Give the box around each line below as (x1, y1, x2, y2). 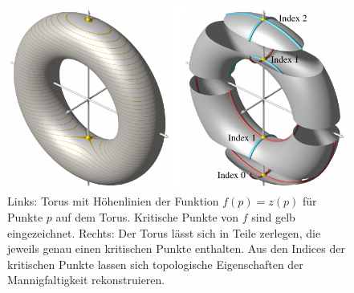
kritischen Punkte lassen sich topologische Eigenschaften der (7, 255, 303, 272)
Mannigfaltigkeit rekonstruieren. (7, 271, 165, 288)
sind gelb (251, 208, 295, 225)
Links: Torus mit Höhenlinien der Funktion (7, 193, 219, 210)
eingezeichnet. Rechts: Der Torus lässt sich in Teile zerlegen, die (7, 224, 321, 241)
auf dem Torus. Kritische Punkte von (55, 208, 239, 225)
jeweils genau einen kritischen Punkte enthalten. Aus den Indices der (7, 240, 345, 257)
